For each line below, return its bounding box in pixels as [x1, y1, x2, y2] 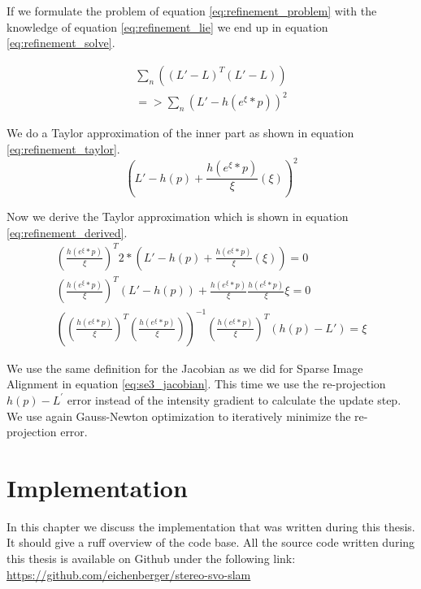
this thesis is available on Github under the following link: [7, 550, 296, 567]
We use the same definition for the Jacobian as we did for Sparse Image [7, 359, 363, 376]
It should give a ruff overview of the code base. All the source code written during [7, 534, 415, 551]
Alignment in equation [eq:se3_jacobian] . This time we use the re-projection [7, 375, 386, 392]
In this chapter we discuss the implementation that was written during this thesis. [7, 518, 415, 535]
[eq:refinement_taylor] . [7, 140, 120, 157]
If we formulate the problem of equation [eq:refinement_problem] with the [7, 2, 377, 19]
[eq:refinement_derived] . [7, 223, 128, 240]
